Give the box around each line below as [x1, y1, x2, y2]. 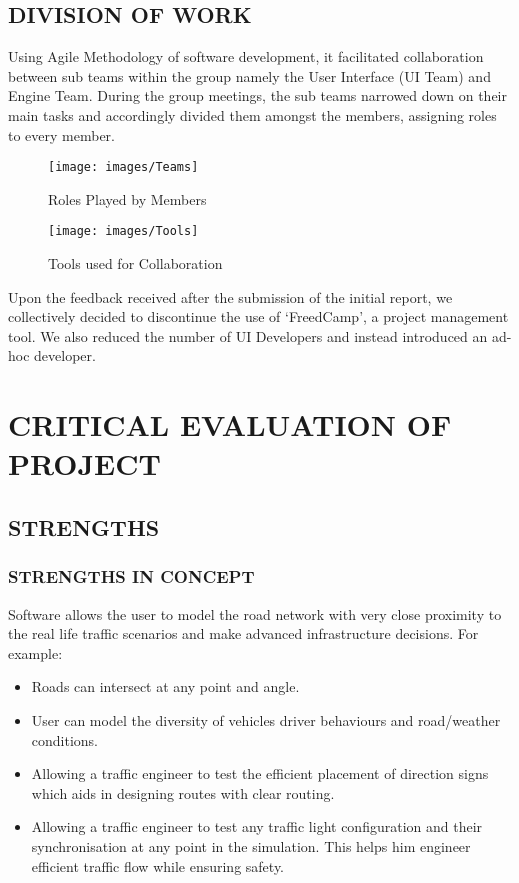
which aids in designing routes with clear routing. [31, 782, 335, 803]
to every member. [8, 124, 116, 145]
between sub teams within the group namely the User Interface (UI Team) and [8, 65, 491, 86]
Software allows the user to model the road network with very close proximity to [8, 603, 502, 624]
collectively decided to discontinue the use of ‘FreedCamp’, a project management [8, 306, 509, 327]
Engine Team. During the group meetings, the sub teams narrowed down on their [8, 85, 507, 106]
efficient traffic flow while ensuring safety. [31, 855, 285, 876]
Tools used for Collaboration [48, 253, 223, 274]
